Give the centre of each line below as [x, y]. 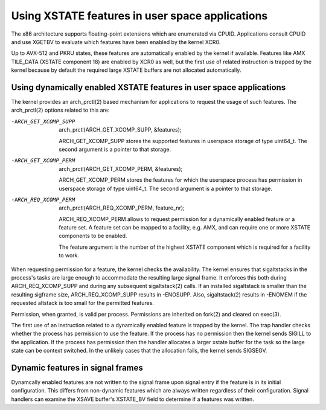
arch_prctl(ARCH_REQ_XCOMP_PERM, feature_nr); [122, 208]
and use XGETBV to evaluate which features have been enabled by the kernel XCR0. [116, 42]
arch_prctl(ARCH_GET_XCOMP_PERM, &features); [121, 168]
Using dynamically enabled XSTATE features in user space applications [149, 87]
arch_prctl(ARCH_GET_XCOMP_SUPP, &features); [120, 130]
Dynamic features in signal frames [77, 367]
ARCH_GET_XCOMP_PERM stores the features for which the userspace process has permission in [181, 180]
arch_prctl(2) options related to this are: [60, 110]
